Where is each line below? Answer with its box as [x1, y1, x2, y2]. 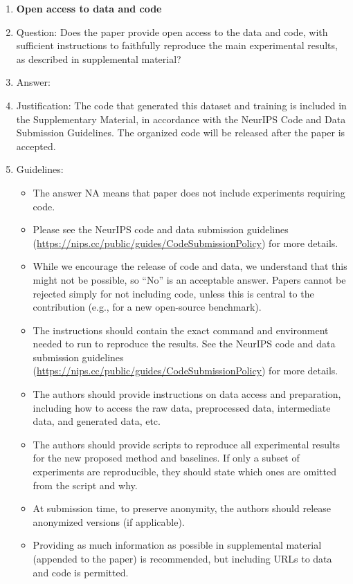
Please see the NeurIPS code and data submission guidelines [33, 222, 289, 237]
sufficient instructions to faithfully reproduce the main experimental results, [16, 38, 338, 53]
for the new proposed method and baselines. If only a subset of [33, 450, 300, 465]
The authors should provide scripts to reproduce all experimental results [33, 437, 340, 451]
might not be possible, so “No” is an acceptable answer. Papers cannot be [33, 272, 346, 286]
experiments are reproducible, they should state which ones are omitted [33, 464, 336, 479]
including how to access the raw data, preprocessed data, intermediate [33, 400, 331, 414]
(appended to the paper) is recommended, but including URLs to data [33, 551, 332, 565]
